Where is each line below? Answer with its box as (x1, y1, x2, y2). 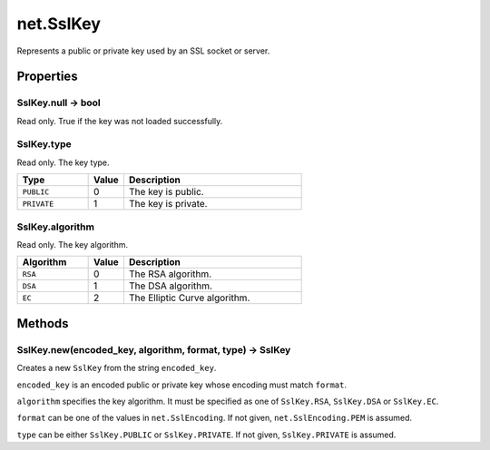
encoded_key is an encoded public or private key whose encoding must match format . (16, 379, 347, 390)
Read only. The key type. (16, 157, 110, 168)
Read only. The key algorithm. (16, 239, 129, 249)
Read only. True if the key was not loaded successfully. (16, 115, 223, 126)
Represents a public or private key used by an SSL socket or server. (16, 45, 270, 56)
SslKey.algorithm (16, 220, 95, 233)
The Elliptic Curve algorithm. (128, 291, 250, 304)
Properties (16, 69, 78, 84)
